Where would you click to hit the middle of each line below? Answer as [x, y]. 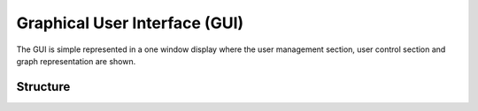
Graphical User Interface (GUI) [130, 23]
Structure [43, 87]
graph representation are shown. [76, 61]
